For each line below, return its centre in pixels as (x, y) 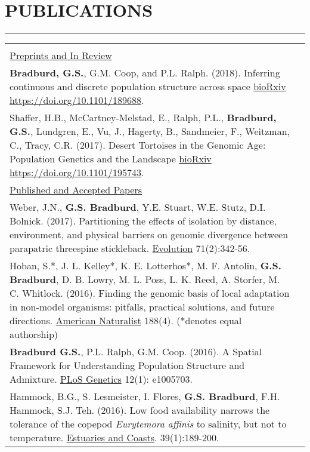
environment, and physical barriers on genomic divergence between (149, 235)
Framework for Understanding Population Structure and (127, 365)
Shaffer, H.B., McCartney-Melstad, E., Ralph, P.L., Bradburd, (143, 118)
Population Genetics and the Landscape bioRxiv (111, 159)
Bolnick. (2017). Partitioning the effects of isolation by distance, (143, 221)
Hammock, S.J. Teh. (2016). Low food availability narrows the (140, 410)
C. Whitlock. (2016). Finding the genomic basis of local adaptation (150, 293)
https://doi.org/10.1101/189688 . (77, 100)
